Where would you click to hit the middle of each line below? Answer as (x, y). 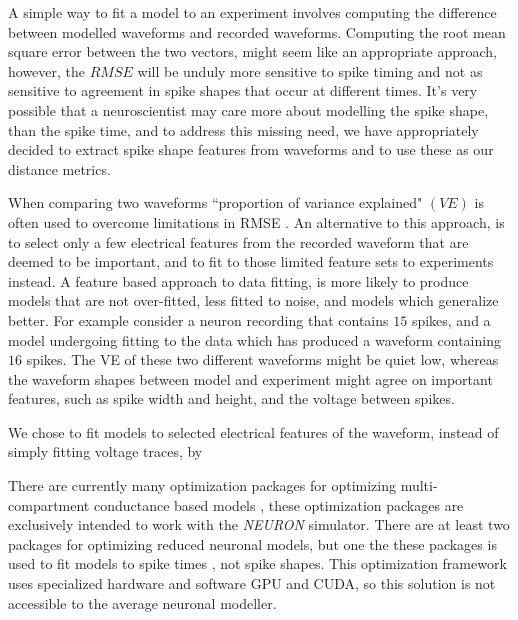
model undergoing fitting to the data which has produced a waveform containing (254, 339)
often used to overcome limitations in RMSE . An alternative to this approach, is (256, 221)
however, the (47, 70)
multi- (419, 485)
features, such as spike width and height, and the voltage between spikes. (231, 398)
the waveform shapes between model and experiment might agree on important (250, 378)
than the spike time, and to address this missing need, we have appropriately (243, 129)
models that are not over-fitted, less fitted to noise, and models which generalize (253, 300)
